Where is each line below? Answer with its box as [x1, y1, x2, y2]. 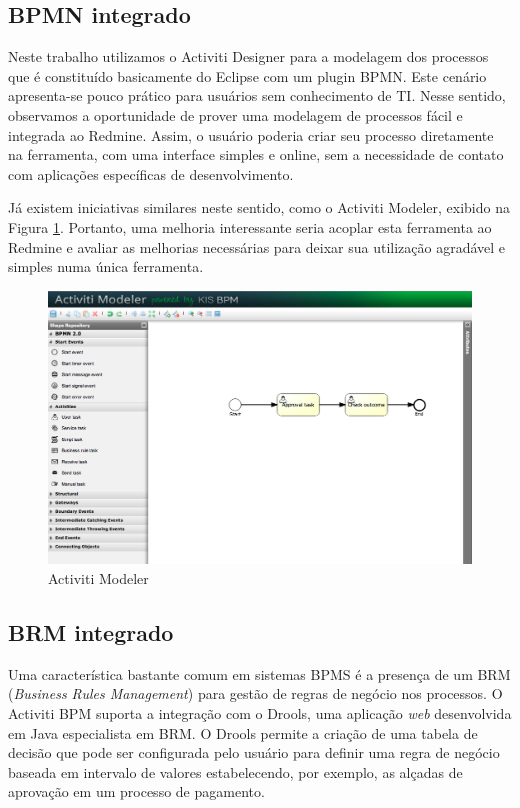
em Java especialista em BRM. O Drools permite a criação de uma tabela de [8, 722, 478, 743]
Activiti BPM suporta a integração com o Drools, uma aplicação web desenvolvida [8, 703, 512, 723]
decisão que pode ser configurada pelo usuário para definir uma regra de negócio [8, 742, 500, 763]
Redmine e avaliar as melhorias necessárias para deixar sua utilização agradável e [8, 236, 506, 257]
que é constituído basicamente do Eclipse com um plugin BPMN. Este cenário [8, 65, 487, 86]
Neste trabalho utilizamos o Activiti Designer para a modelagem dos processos [8, 46, 489, 67]
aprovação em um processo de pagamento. [8, 781, 265, 802]
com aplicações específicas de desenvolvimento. [8, 163, 294, 184]
